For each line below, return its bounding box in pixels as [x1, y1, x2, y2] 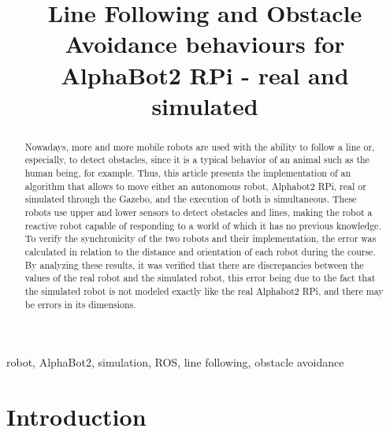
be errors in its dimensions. [24, 297, 136, 311]
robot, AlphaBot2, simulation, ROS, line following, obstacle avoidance [6, 354, 344, 371]
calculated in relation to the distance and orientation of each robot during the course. [24, 244, 376, 258]
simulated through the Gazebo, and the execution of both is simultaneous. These [24, 192, 357, 206]
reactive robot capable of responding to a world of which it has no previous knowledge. [24, 218, 381, 232]
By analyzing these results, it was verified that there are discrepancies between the [24, 258, 364, 271]
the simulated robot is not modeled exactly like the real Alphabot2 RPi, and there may [24, 284, 384, 297]
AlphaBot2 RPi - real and [61, 58, 349, 91]
